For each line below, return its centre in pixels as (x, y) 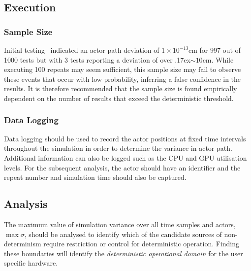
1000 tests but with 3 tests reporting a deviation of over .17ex (97, 59)
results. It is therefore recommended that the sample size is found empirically (121, 88)
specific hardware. (31, 263)
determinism (23, 244)
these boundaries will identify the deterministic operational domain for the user (124, 253)
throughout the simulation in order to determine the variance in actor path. (118, 148)
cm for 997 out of (214, 50)
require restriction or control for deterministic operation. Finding (141, 244)
